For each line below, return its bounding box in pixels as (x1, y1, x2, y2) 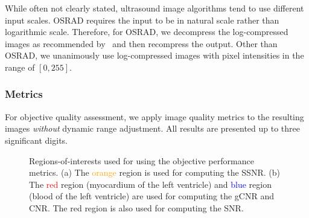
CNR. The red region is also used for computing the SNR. (29, 201, 244, 214)
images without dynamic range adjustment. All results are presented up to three (5, 122, 300, 135)
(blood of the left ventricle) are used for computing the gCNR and (29, 190, 275, 202)
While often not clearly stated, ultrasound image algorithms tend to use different (5, 2, 304, 14)
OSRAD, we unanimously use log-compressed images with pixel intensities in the (5, 49, 304, 62)
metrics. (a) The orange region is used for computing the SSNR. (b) (29, 166, 280, 179)
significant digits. (5, 133, 68, 146)
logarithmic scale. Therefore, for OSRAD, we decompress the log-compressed (5, 25, 288, 38)
